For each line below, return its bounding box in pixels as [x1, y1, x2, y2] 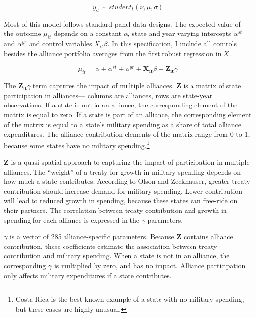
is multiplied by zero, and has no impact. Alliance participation [54, 260, 246, 270]
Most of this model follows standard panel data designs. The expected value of [4, 18, 241, 29]
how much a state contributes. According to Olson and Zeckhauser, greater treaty [4, 176, 250, 186]
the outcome [4, 28, 41, 38]
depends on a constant [53, 28, 121, 38]
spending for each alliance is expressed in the [4, 214, 139, 225]
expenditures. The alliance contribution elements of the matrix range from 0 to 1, [4, 129, 250, 139]
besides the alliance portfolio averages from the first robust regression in [4, 48, 222, 58]
